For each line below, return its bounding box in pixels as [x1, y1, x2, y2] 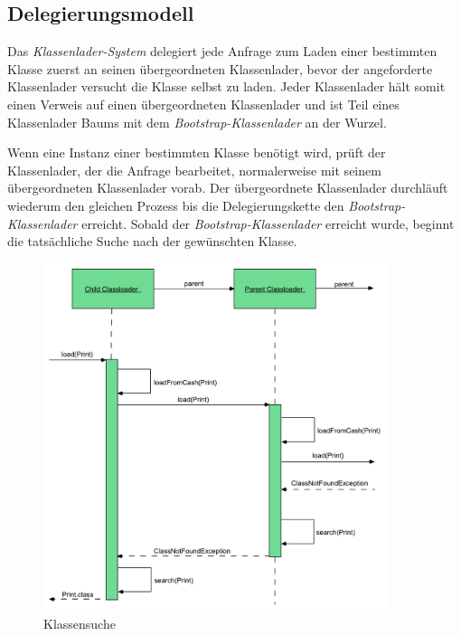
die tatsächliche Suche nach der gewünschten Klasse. [7, 232, 297, 251]
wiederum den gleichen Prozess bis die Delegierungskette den [7, 195, 344, 214]
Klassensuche [43, 613, 116, 632]
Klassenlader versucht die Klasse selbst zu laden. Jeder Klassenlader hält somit [7, 77, 446, 96]
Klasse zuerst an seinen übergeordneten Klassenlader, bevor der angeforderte [7, 59, 433, 78]
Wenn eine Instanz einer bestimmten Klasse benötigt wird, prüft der [7, 143, 386, 162]
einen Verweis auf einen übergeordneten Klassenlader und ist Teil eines [7, 94, 400, 113]
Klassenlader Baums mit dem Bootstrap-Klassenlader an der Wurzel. [7, 112, 387, 131]
